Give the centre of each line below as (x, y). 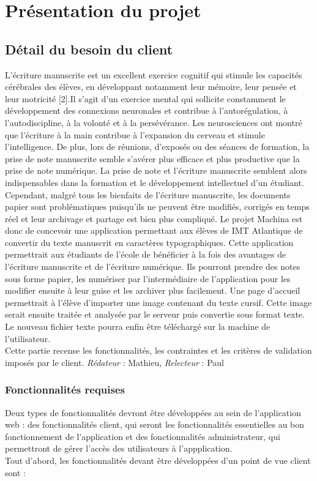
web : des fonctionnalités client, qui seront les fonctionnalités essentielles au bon (155, 424)
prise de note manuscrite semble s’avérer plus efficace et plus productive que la (152, 158)
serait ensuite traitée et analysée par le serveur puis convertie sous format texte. (155, 314)
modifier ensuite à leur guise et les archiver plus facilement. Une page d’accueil (153, 290)
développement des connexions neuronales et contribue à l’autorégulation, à (147, 110)
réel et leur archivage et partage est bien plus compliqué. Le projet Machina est (154, 218)
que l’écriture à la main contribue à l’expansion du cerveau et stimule (135, 134)
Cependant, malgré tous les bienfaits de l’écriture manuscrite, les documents (148, 194)
